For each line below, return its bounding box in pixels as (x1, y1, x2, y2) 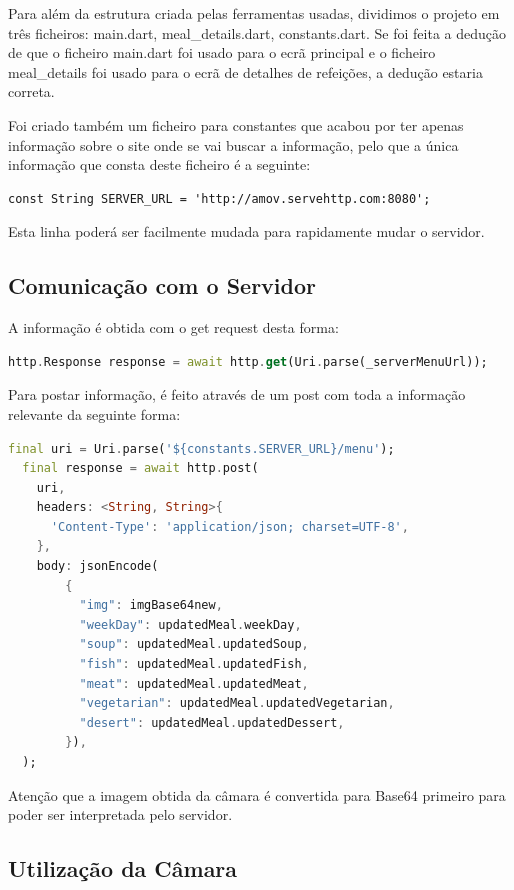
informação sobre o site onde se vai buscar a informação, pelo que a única (8, 134, 459, 155)
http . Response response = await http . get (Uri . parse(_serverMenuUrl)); (8, 354, 488, 369)
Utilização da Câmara (8, 853, 238, 884)
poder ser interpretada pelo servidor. (8, 804, 233, 825)
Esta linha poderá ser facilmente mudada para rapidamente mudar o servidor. (8, 221, 485, 242)
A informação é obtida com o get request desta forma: (8, 317, 339, 338)
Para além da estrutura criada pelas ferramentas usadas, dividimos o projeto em (8, 3, 500, 23)
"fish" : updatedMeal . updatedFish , (79, 657, 309, 672)
